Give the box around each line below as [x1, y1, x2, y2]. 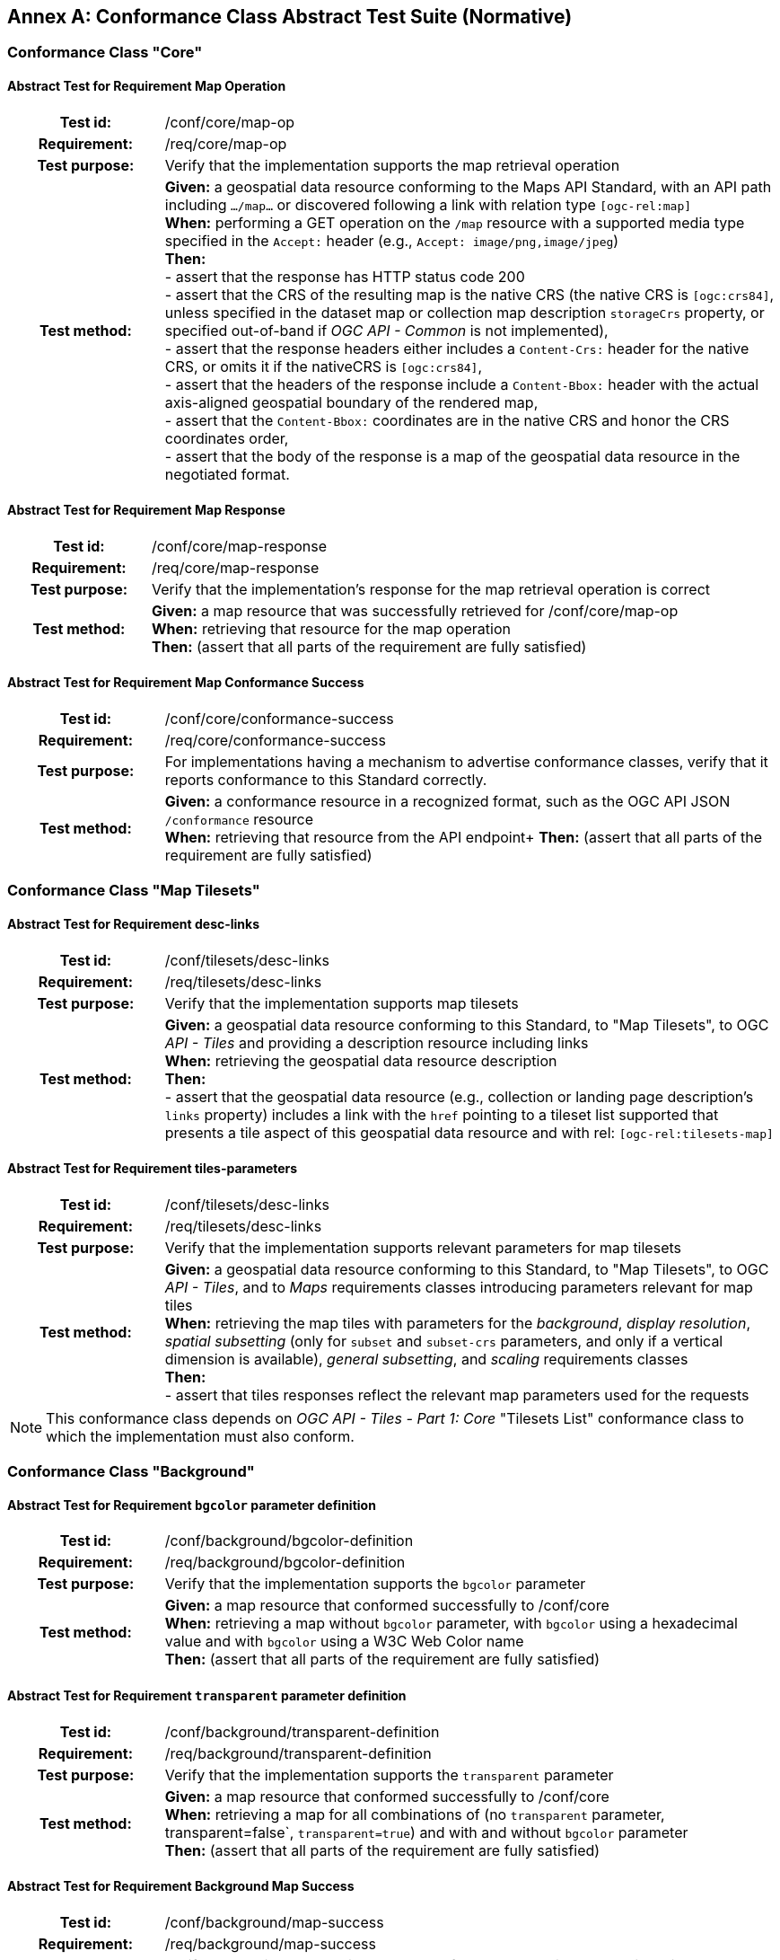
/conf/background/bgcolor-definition [164, 1532, 414, 1550]
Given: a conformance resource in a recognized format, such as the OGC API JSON [164, 792, 731, 811]
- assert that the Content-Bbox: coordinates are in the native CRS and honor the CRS [164, 411, 730, 429]
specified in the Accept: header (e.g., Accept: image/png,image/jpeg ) [164, 231, 619, 250]
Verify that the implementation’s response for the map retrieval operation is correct [152, 579, 711, 598]
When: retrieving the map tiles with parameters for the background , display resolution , [164, 1313, 751, 1332]
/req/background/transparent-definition [164, 1744, 432, 1762]
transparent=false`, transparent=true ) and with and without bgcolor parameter [164, 1823, 688, 1841]
